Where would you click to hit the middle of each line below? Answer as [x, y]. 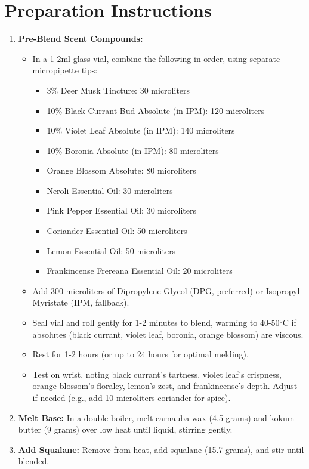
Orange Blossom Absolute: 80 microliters [121, 170]
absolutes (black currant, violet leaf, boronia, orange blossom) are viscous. [168, 334]
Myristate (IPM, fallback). [81, 302]
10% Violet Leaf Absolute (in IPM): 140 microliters [141, 130]
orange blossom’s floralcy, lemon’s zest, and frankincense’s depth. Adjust [165, 386]
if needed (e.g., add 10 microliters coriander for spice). [132, 397]
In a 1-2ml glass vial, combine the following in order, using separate [156, 58]
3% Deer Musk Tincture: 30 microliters [118, 90]
